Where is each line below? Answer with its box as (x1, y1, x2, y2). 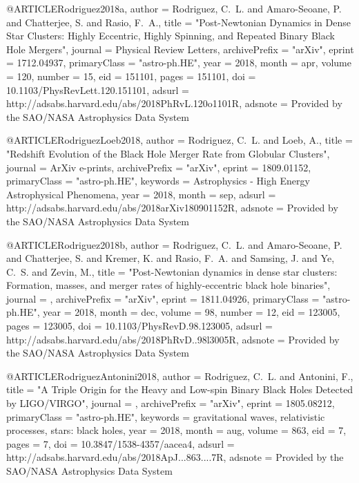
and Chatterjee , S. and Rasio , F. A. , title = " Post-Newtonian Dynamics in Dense (6, 15, 351, 29)
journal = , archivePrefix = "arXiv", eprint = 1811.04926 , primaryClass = (6, 291, 320, 305)
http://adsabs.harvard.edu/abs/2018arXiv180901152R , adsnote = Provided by (6, 200, 338, 215)
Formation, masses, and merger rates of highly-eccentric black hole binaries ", (6, 278, 331, 292)
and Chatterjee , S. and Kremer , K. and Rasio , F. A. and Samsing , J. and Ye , (6, 251, 335, 265)
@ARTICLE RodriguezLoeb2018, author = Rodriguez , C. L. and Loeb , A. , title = (6, 133, 353, 147)
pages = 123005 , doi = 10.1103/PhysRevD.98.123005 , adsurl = (6, 319, 273, 333)
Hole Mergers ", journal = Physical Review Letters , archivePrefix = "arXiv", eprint (6, 41, 354, 56)
